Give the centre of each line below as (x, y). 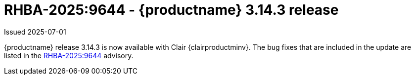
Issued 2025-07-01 (35, 32)
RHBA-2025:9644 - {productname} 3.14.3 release (171, 10)
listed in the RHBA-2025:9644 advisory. (69, 55)
